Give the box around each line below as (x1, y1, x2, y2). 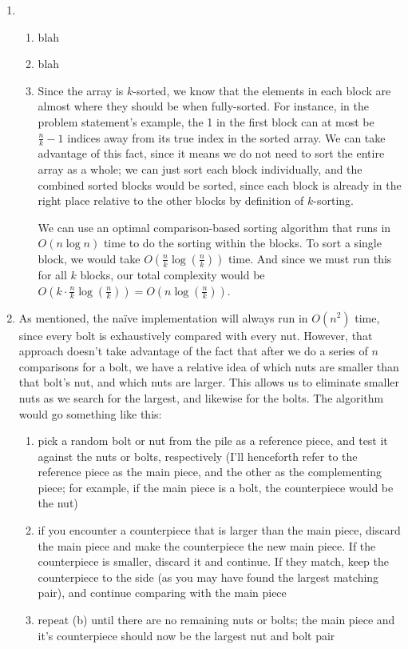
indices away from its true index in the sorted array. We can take (67, 129, 386, 146)
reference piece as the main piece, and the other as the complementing (38, 463, 382, 480)
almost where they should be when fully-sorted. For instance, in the (38, 98, 370, 114)
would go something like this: (18, 405, 162, 422)
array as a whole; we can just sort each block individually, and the (38, 160, 362, 177)
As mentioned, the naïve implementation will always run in (18, 309, 308, 326)
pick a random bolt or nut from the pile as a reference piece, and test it (38, 432, 388, 449)
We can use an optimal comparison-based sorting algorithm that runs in (38, 218, 391, 235)
